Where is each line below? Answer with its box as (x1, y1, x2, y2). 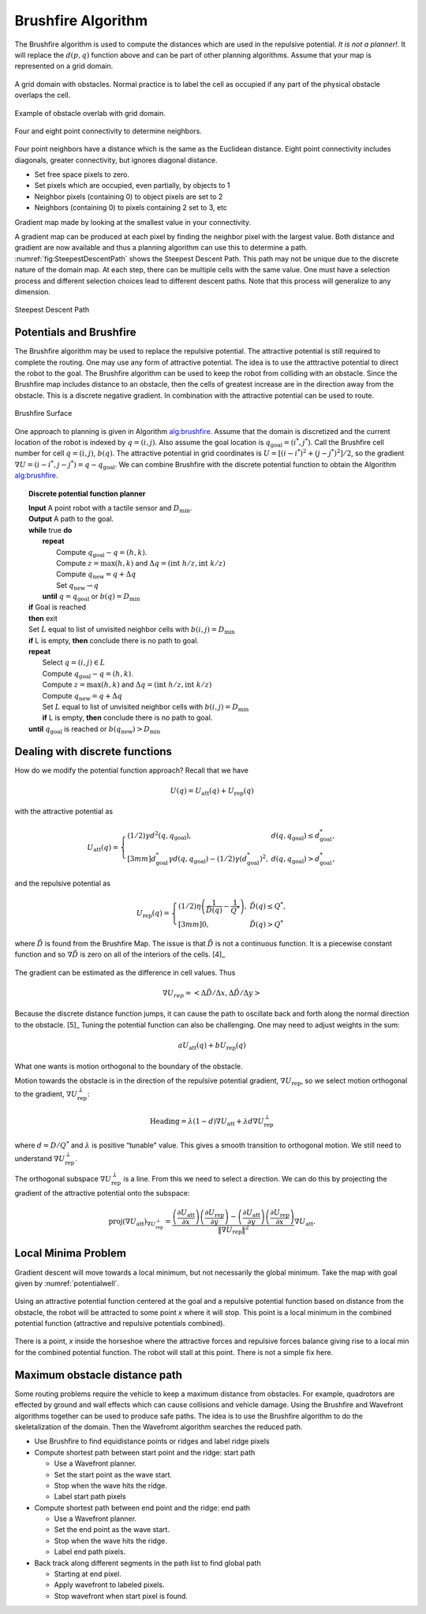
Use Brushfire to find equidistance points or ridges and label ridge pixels (34, 1436, 270, 1446)
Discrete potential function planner (28, 489, 146, 498)
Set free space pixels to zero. (34, 170, 130, 179)
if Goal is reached (28, 602, 87, 612)
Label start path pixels (54, 1492, 126, 1501)
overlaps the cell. (14, 91, 71, 100)
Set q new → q (56, 580, 99, 592)
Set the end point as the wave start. (54, 1525, 170, 1534)
